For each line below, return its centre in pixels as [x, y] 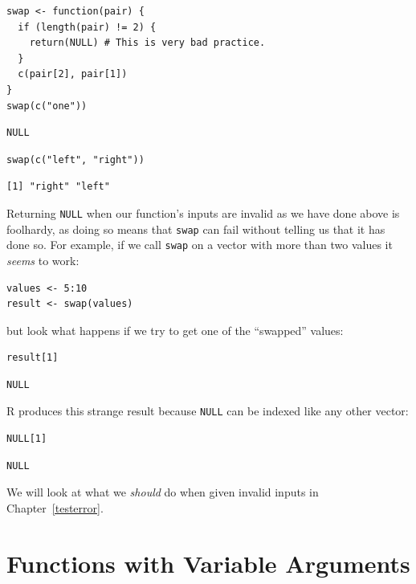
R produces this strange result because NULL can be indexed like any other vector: [208, 411]
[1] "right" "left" [58, 187]
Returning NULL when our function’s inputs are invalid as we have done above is [203, 212]
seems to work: [43, 260]
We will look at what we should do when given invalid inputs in [163, 492]
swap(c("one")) [47, 106]
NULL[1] [27, 439]
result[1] [33, 358]
